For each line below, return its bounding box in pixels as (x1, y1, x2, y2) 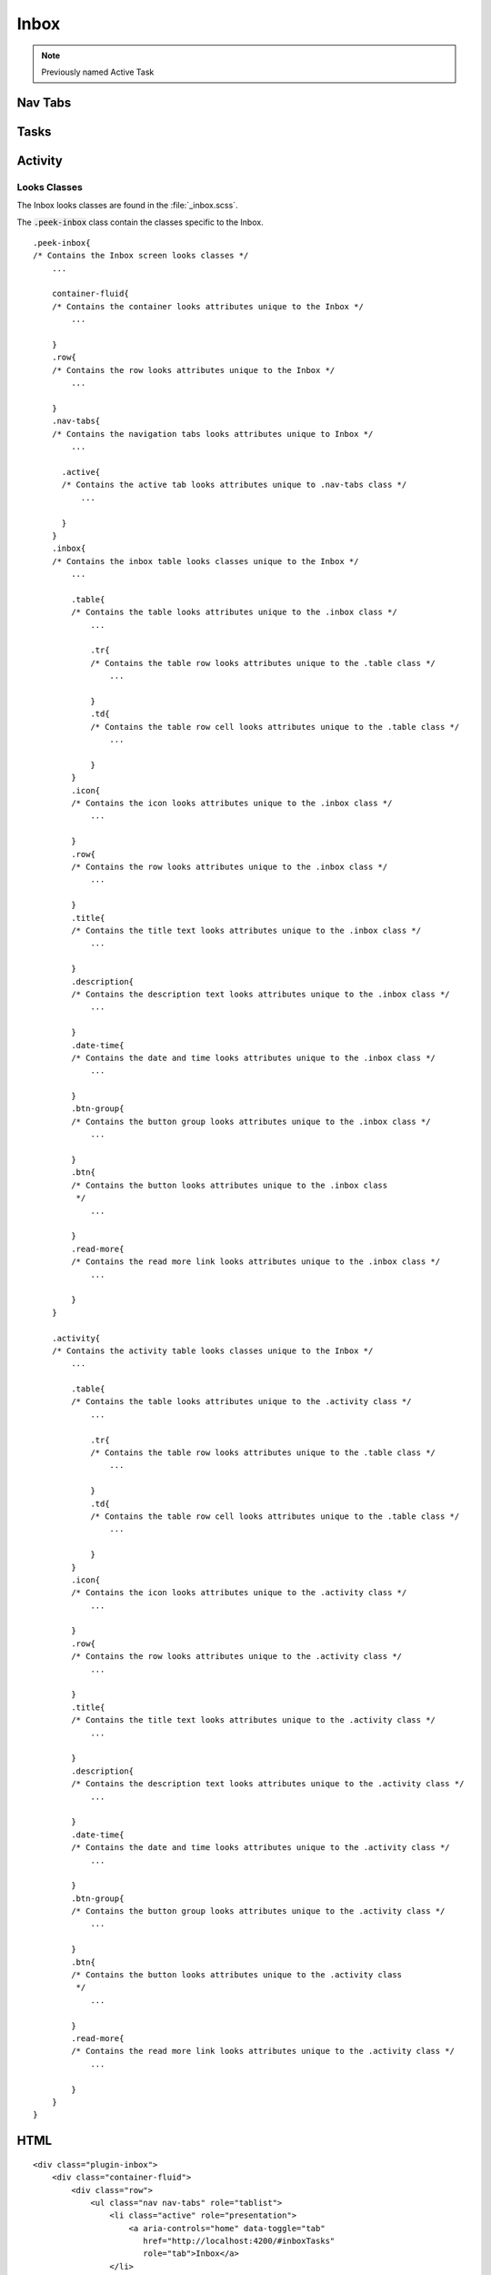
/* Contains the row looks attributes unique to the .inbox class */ (71, 862, 388, 873)
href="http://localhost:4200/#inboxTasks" (142, 2236, 336, 2247)
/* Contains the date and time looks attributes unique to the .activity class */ (71, 1843, 450, 1853)
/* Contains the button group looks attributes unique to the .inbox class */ (71, 1116, 431, 1127)
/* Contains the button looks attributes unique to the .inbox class (71, 1179, 388, 1190)
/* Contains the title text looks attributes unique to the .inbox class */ (71, 925, 422, 935)
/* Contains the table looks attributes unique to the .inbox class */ (71, 607, 397, 618)
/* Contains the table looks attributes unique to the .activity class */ (71, 1397, 412, 1407)
